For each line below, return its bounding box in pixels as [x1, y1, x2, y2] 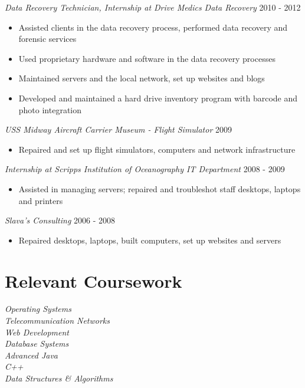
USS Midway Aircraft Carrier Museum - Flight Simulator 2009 [5, 123, 232, 136]
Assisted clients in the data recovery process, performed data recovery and [18, 21, 288, 33]
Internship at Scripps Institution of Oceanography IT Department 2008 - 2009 [5, 163, 285, 175]
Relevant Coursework [5, 268, 182, 292]
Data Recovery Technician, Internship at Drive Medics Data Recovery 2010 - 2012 [5, 1, 301, 13]
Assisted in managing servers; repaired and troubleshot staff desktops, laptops [18, 182, 301, 195]
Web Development [5, 325, 69, 338]
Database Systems [5, 337, 69, 350]
